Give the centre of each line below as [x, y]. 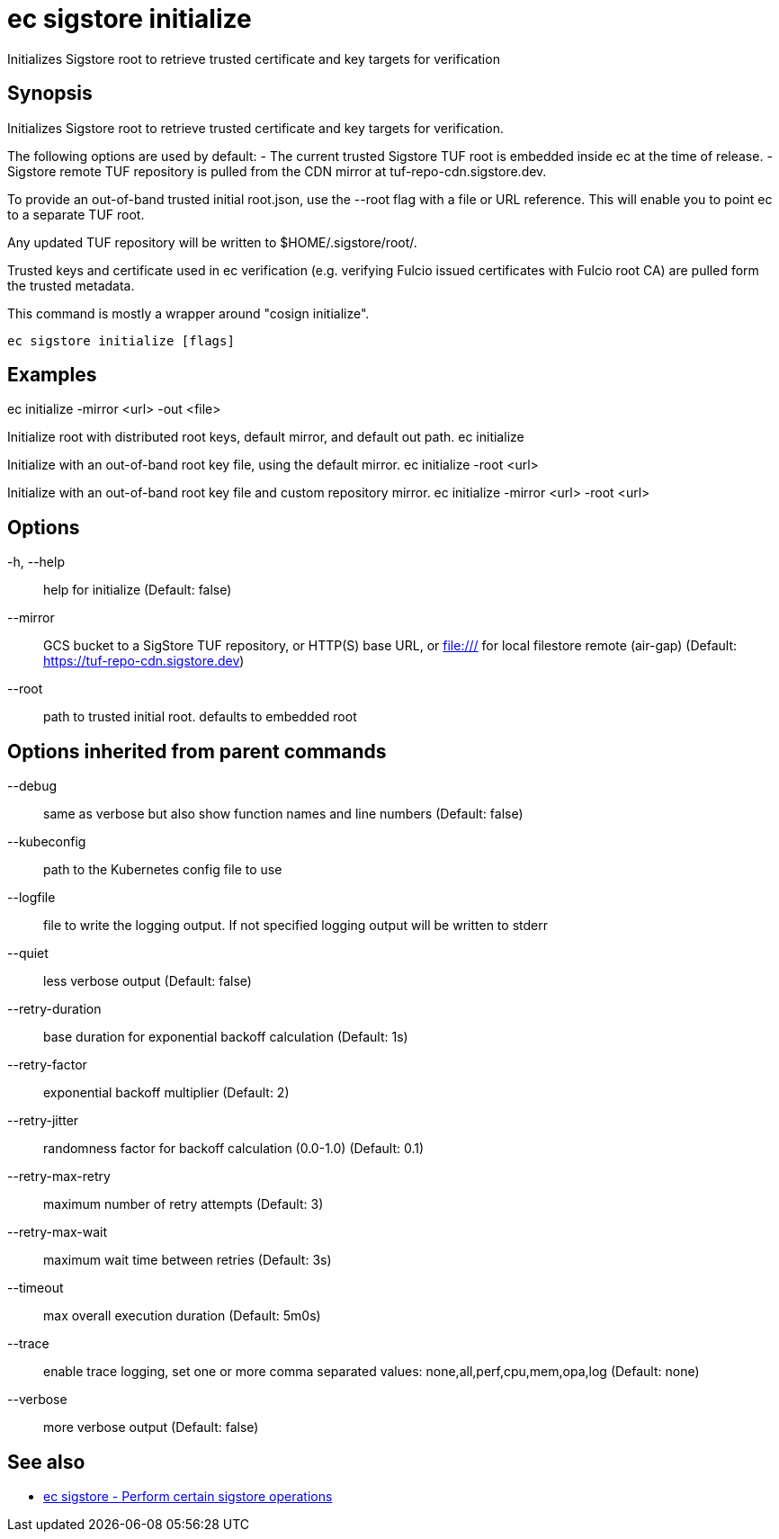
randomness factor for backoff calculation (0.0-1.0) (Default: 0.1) [234, 1149]
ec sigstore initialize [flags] [121, 340]
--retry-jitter [43, 1121]
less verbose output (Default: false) [148, 981]
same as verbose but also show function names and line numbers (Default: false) [283, 814]
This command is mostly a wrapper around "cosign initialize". [188, 313]
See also [46, 1462]
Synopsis [50, 94]
